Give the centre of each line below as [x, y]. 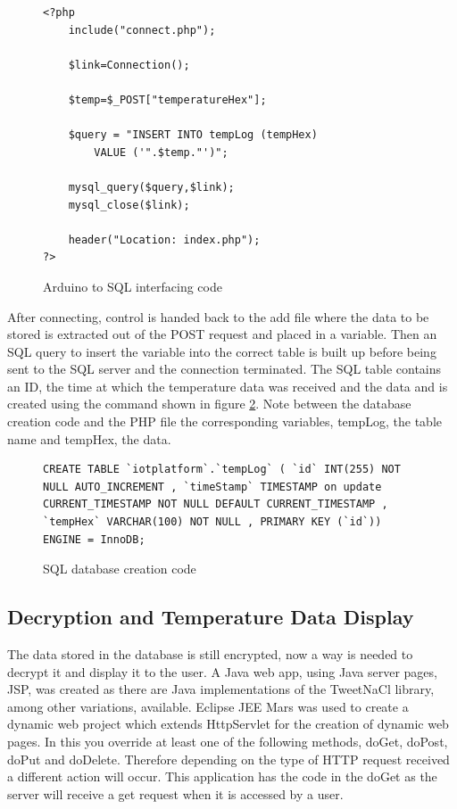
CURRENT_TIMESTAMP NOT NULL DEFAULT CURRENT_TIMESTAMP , [216, 504]
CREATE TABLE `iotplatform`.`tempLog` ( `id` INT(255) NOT [222, 470]
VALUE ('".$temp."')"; [161, 152]
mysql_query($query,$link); [151, 187]
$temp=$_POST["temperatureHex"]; [167, 99]
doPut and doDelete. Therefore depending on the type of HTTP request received [228, 759]
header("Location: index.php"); [164, 239]
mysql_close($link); [129, 205]
